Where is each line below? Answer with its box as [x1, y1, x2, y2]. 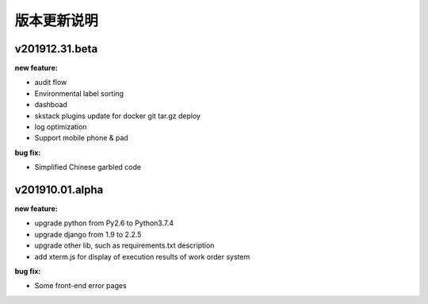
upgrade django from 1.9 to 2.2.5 [34, 229, 142, 239]
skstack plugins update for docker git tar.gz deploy [34, 111, 201, 121]
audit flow [34, 78, 67, 87]
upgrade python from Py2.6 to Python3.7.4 [34, 218, 174, 228]
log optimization [34, 122, 87, 132]
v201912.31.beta [14, 42, 98, 56]
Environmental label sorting [34, 88, 124, 98]
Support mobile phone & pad [34, 133, 128, 143]
